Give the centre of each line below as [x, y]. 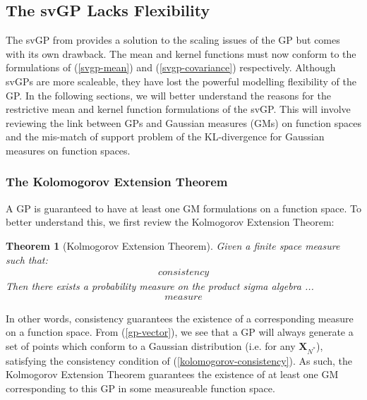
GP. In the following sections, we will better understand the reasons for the [168, 95]
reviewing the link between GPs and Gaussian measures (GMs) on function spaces [183, 122]
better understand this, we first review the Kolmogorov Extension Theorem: [170, 222]
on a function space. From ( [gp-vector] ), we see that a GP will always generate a [180, 332]
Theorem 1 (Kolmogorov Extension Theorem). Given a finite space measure [173, 245]
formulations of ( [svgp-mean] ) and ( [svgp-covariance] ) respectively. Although [171, 67]
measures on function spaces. [68, 150]
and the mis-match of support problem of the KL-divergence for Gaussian [165, 137]
